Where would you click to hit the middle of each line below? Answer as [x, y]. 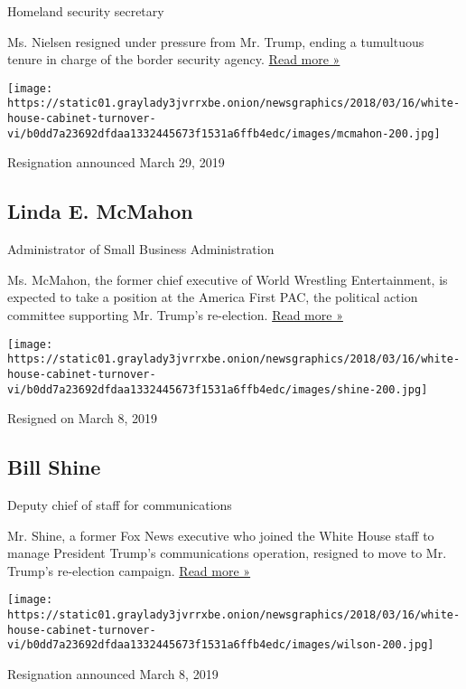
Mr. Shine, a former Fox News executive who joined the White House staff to [221, 535]
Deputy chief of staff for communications [120, 505]
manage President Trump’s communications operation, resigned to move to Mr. [227, 553]
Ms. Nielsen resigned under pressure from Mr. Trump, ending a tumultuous [216, 41]
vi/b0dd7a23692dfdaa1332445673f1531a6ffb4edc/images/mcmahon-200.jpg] [224, 133]
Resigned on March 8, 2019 [82, 418]
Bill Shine [54, 467]
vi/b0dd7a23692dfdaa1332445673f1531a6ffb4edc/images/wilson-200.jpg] [221, 645]
